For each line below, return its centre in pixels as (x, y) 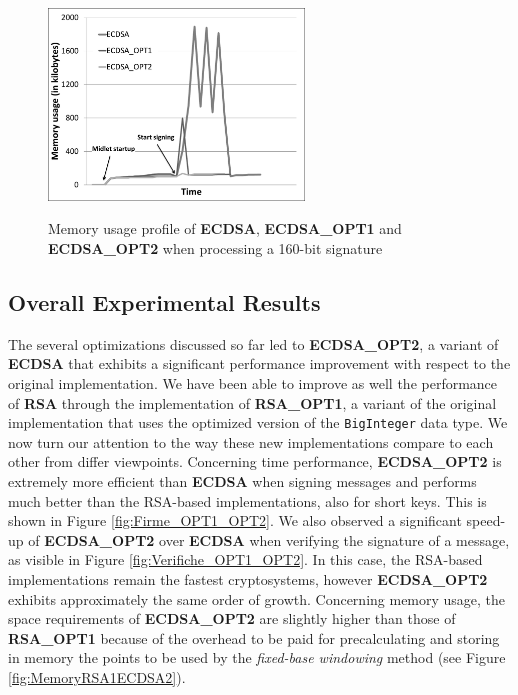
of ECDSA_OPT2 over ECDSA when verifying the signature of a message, (269, 539)
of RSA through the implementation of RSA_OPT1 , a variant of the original (252, 402)
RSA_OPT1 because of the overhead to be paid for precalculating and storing (254, 637)
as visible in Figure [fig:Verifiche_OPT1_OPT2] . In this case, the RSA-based (245, 559)
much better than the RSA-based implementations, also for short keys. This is (247, 500)
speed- (486, 520)
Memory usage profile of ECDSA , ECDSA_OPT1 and (225, 228)
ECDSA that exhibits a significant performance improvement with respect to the (259, 363)
